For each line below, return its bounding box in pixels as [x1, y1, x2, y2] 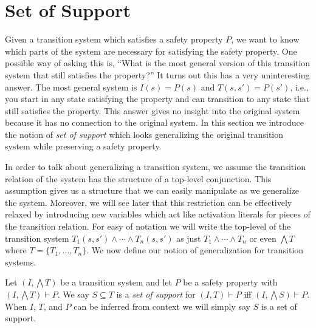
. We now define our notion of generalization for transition [86, 244, 304, 256]
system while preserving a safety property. [5, 140, 162, 152]
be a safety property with [183, 276, 278, 289]
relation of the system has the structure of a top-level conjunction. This [5, 172, 272, 185]
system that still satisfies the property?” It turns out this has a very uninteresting [5, 68, 310, 81]
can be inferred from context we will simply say [74, 299, 250, 312]
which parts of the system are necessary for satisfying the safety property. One [5, 44, 297, 57]
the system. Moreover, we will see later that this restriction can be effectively [5, 196, 292, 208]
